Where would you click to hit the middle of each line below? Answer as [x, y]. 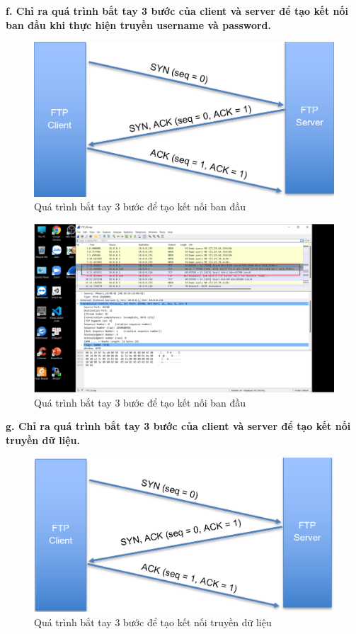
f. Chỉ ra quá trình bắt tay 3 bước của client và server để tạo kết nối [177, 11]
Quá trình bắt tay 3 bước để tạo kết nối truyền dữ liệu [153, 622]
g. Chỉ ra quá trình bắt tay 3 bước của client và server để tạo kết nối [178, 426]
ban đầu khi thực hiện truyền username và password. [139, 24]
